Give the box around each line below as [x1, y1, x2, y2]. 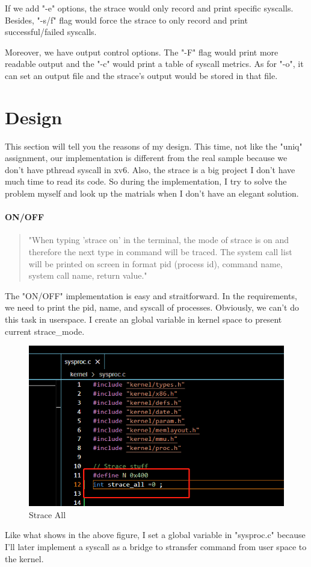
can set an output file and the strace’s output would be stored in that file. [5, 69, 278, 81]
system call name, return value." [28, 269, 147, 282]
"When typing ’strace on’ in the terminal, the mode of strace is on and [28, 233, 289, 246]
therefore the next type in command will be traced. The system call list [28, 245, 292, 258]
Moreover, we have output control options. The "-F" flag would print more [5, 45, 279, 58]
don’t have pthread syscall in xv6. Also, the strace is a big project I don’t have [5, 163, 295, 176]
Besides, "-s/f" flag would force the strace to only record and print [5, 13, 248, 26]
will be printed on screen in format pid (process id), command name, [28, 257, 283, 270]
